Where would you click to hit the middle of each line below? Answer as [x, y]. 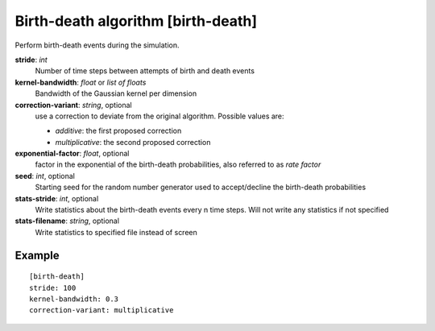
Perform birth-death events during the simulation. [97, 45]
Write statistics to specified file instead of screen [116, 232]
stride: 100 [53, 288]
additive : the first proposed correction [118, 131]
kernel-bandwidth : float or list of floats [81, 82]
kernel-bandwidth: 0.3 [74, 299]
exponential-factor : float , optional [72, 154]
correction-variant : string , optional [73, 105]
